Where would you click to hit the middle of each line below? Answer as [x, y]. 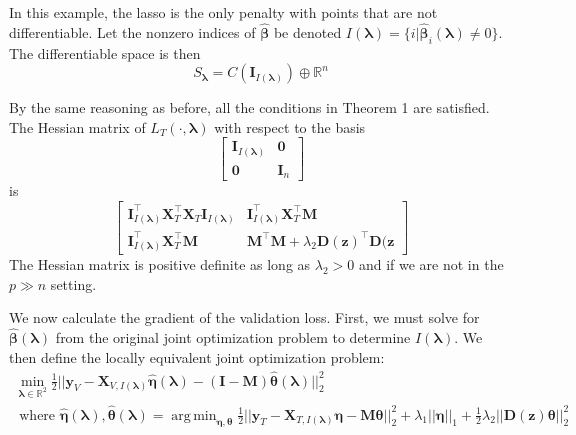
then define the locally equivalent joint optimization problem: [197, 356]
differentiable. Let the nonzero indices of [132, 31]
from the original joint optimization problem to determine [233, 337]
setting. [73, 283]
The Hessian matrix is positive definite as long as [160, 264]
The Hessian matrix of [77, 126]
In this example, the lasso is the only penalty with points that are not [223, 12]
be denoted [307, 31]
